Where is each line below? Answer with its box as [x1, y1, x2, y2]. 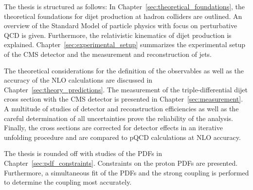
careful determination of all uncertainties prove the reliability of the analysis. [4, 113, 234, 123]
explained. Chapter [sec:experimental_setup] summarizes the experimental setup [4, 39, 245, 50]
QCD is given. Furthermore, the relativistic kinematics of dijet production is [4, 30, 232, 40]
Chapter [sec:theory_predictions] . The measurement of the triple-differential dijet [4, 84, 248, 94]
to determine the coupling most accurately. [4, 177, 132, 187]
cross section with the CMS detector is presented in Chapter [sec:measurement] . [4, 94, 243, 104]
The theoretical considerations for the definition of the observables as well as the [4, 65, 244, 75]
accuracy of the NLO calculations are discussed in [4, 75, 153, 85]
